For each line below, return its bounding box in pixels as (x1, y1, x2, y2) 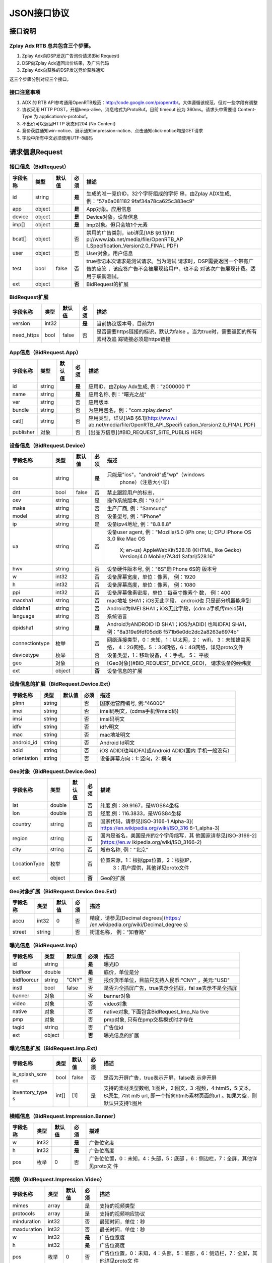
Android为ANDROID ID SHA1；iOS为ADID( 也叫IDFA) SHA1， (107, 620, 249, 627)
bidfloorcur (12, 976, 39, 983)
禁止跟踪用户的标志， (107, 489, 158, 496)
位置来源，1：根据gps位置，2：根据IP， (100, 857, 195, 864)
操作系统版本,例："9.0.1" (107, 497, 164, 504)
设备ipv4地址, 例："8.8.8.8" (107, 520, 171, 527)
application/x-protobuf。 (39, 114, 91, 120)
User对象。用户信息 (86, 250, 133, 257)
